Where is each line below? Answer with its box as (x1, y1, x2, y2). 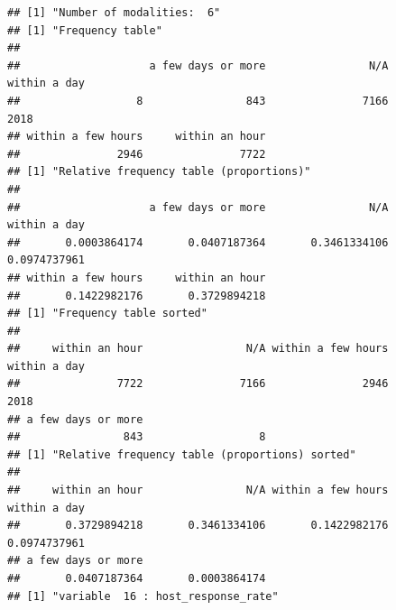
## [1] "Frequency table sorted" (7, 307, 207, 320)
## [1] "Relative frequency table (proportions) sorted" (7, 448, 356, 461)
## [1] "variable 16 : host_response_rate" (7, 589, 279, 603)
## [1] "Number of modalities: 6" (7, 6, 221, 19)
